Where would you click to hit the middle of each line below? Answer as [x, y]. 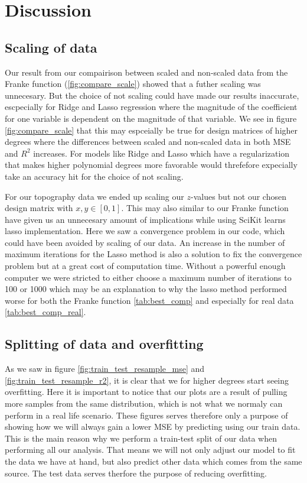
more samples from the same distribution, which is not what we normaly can [144, 403]
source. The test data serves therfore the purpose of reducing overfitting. [136, 473]
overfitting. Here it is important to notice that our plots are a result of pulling [146, 392]
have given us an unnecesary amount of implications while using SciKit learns [145, 219]
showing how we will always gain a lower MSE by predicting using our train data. [153, 427]
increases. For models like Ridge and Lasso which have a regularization [161, 153]
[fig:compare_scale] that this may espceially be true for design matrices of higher [151, 130]
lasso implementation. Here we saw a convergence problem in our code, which [145, 231]
